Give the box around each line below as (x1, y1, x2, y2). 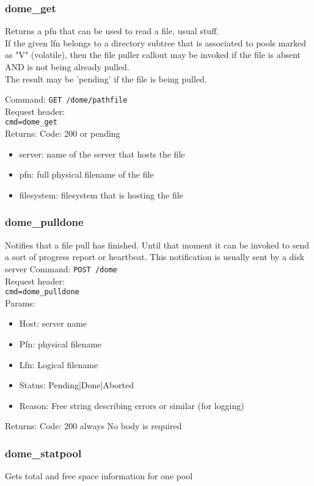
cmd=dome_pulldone (5, 288, 79, 297)
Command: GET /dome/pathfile (5, 93, 128, 106)
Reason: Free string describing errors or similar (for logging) (19, 399, 244, 412)
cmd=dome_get (5, 118, 57, 127)
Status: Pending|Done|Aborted (19, 379, 134, 391)
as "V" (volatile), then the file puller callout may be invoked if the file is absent (5, 48, 301, 61)
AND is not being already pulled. (5, 60, 130, 73)
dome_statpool (5, 445, 82, 460)
